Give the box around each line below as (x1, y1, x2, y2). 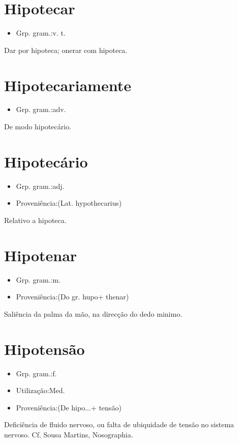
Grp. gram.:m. (16, 274, 61, 285)
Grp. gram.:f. (16, 368, 57, 378)
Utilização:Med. (16, 385, 65, 396)
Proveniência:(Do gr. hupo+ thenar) (16, 291, 129, 302)
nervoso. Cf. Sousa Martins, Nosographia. (4, 429, 133, 439)
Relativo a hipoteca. (4, 214, 67, 225)
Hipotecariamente (4, 74, 131, 95)
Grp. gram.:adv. (16, 104, 66, 115)
